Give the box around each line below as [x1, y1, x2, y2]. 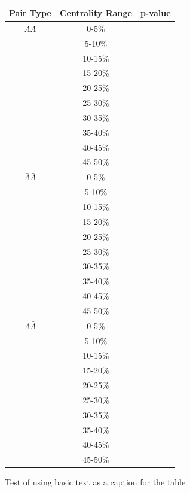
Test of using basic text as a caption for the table [5, 476, 186, 488]
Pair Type [9, 7, 51, 19]
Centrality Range [59, 7, 132, 19]
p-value [140, 7, 171, 19]
